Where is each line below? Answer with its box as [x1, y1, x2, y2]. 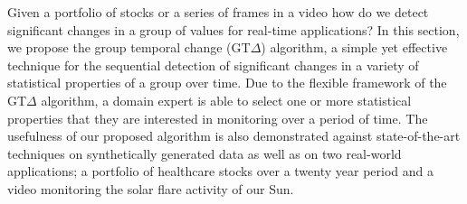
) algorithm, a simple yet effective [261, 38, 448, 57]
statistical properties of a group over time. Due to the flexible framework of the [7, 73, 447, 92]
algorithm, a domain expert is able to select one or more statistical [41, 90, 412, 109]
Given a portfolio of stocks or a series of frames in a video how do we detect [7, 3, 429, 21]
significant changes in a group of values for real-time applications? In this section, [7, 20, 460, 39]
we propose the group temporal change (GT [7, 38, 251, 57]
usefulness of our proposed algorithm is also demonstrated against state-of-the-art [7, 126, 461, 145]
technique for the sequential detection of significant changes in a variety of [7, 55, 419, 74]
